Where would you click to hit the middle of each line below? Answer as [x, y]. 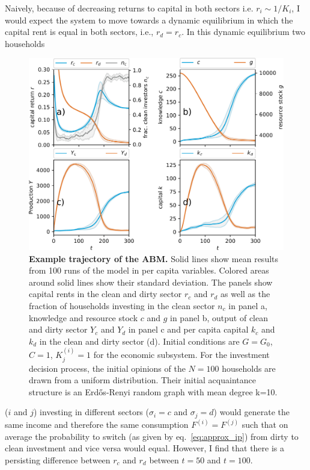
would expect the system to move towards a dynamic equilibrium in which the [149, 20]
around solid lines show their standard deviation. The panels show [151, 282]
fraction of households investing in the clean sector [122, 305]
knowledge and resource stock [84, 317]
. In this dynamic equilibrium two [244, 32]
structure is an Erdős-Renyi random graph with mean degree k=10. [153, 391]
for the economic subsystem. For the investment [181, 355]
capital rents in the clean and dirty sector [105, 294]
